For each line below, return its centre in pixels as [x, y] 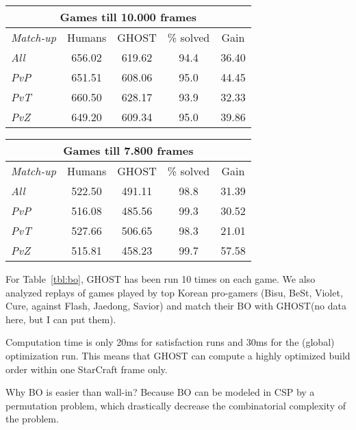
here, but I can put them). [61, 319]
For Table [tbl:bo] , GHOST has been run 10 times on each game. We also [161, 279]
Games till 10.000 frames [128, 17]
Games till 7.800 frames [128, 150]
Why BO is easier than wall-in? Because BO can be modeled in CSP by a [160, 392]
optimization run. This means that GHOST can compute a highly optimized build [178, 355]
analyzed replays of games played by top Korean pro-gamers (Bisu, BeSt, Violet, [174, 292]
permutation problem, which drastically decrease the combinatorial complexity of [176, 405]
